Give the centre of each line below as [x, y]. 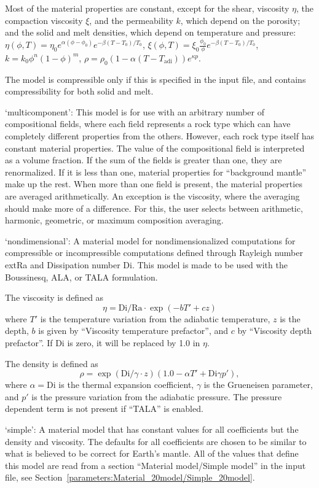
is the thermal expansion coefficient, [126, 385]
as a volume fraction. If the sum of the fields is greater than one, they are [144, 160]
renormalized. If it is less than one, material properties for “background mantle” [156, 172]
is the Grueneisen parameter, [258, 385]
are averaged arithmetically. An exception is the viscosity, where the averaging [152, 196]
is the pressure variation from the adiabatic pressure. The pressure [157, 396]
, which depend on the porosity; [240, 20]
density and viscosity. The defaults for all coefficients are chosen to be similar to [156, 441]
